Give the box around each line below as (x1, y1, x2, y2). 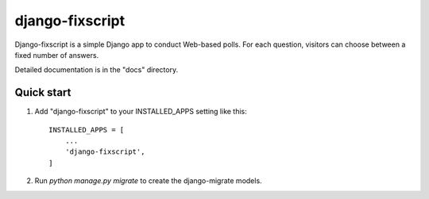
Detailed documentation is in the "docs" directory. (14, 65, 179, 75)
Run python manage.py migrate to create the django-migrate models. (34, 176, 262, 186)
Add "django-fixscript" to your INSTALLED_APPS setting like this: (34, 107, 248, 117)
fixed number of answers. (14, 50, 99, 59)
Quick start (14, 86, 71, 99)
